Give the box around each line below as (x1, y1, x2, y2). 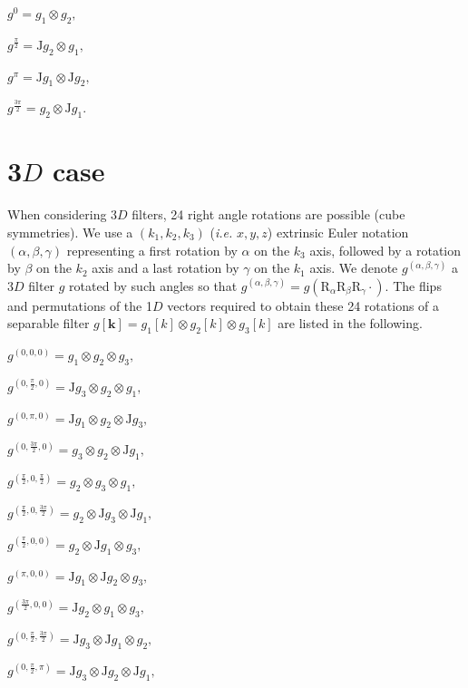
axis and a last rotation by (92, 258, 239, 277)
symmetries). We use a (7, 222, 133, 241)
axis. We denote (309, 258, 398, 277)
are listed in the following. (278, 314, 423, 333)
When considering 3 (7, 205, 118, 224)
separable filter (7, 314, 90, 333)
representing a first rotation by (66, 240, 238, 259)
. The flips (385, 276, 442, 295)
